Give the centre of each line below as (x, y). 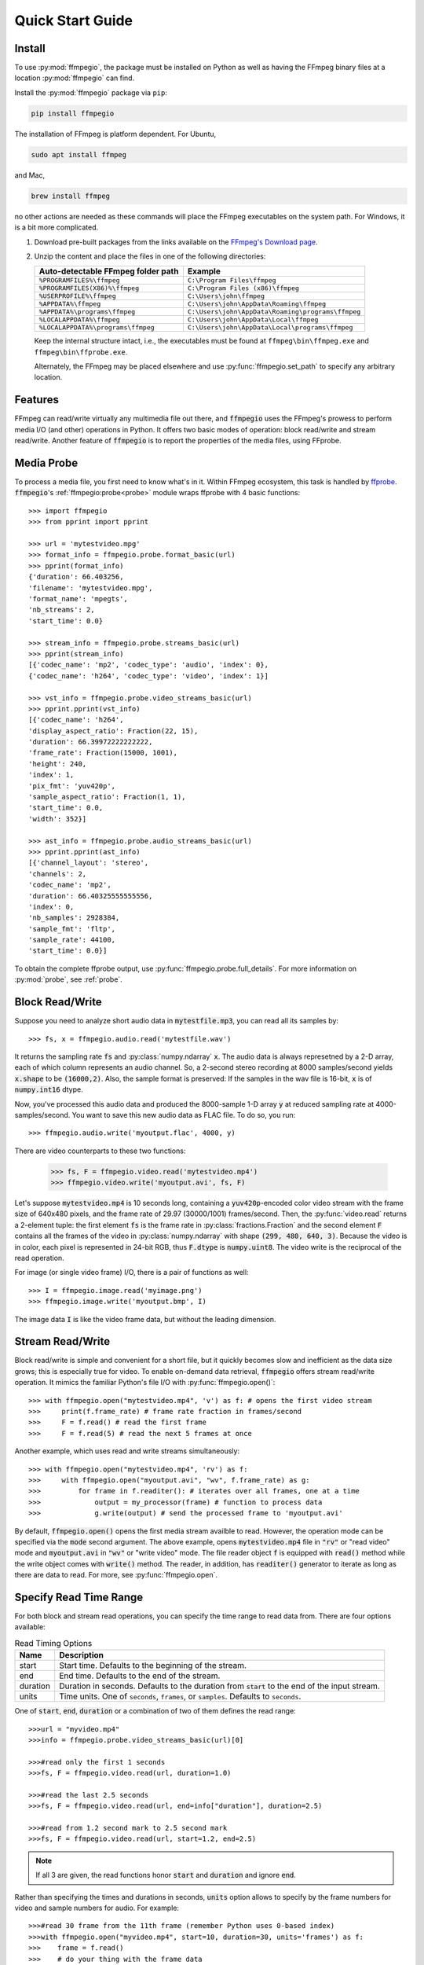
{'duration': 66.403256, (76, 577)
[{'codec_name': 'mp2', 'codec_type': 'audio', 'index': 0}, (148, 665)
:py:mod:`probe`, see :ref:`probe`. (69, 979)
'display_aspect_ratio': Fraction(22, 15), (113, 731)
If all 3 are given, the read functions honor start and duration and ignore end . (166, 1875)
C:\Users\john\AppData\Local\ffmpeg (253, 320)
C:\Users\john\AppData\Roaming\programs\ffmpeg (274, 312)
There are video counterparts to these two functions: (100, 1151)
